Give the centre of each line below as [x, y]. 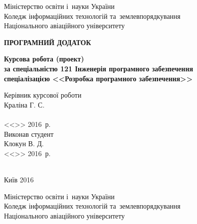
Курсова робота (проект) [44, 59]
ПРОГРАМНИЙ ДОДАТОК [48, 42]
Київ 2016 [19, 179]
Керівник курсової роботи [43, 95]
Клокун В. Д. [24, 143]
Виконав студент [29, 134]
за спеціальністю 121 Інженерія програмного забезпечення [99, 68]
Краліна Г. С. [24, 104]
